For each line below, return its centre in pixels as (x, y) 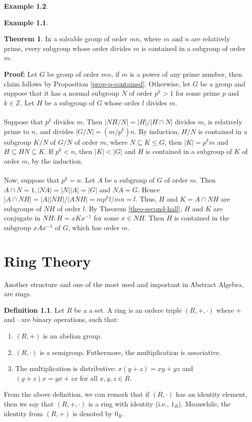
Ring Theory (48, 261)
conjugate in (22, 218)
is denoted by (92, 413)
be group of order (73, 74)
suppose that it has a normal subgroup (62, 93)
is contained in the (202, 218)
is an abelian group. (72, 335)
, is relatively (223, 121)
